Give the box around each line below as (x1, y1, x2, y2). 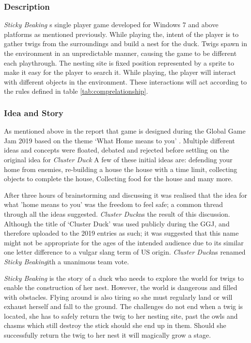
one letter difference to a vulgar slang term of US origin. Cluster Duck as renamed (4, 247, 246, 257)
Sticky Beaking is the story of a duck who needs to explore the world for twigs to (4, 273, 244, 283)
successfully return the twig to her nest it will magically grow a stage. (4, 330, 211, 340)
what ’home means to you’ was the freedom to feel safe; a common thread (4, 199, 223, 209)
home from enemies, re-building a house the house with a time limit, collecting (4, 164, 237, 174)
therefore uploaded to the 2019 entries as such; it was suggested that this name (4, 228, 239, 238)
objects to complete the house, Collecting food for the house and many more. (4, 173, 233, 184)
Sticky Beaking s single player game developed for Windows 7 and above (4, 19, 219, 30)
